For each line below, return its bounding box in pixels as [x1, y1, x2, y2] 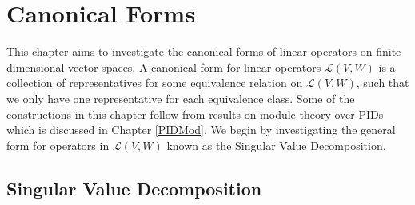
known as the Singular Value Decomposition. [166, 136, 386, 153]
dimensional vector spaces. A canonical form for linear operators [6, 58, 321, 75]
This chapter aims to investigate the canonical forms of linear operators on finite [6, 43, 401, 60]
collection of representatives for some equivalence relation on [6, 74, 303, 91]
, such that [356, 74, 409, 91]
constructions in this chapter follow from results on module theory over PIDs [6, 105, 384, 122]
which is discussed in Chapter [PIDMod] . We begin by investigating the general [6, 121, 396, 138]
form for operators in [6, 136, 110, 153]
